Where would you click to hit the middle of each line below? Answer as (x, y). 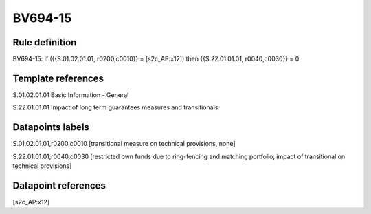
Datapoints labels (51, 127)
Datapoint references (59, 185)
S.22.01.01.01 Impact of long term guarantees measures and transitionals (115, 107)
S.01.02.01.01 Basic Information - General (71, 95)
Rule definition (45, 42)
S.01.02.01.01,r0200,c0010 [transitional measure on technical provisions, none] (124, 144)
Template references (58, 78)
